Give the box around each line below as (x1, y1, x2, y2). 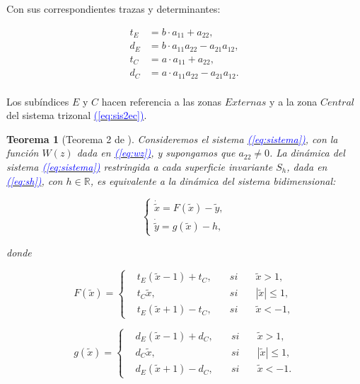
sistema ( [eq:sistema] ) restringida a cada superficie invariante (6, 159, 273, 174)
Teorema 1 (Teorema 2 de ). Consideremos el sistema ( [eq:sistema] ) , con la (6, 131, 338, 146)
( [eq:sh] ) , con (6, 173, 63, 188)
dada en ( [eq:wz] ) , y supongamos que (76, 145, 236, 160)
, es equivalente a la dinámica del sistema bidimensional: (90, 173, 336, 188)
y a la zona (269, 94, 318, 108)
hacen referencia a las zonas (101, 94, 222, 108)
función (6, 145, 39, 160)
